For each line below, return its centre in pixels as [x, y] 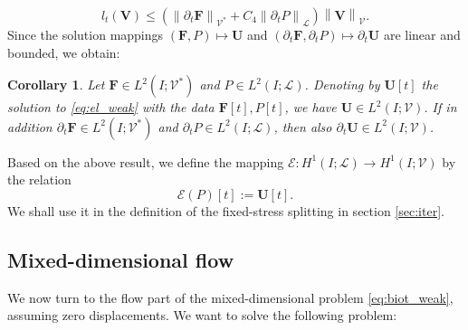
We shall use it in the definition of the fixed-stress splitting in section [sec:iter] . [226, 210]
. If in [440, 107]
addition [30, 126]
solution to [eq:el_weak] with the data [111, 107]
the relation [39, 179]
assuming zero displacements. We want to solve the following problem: [202, 315]
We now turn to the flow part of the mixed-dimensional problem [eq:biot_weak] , [230, 297]
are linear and [422, 34]
